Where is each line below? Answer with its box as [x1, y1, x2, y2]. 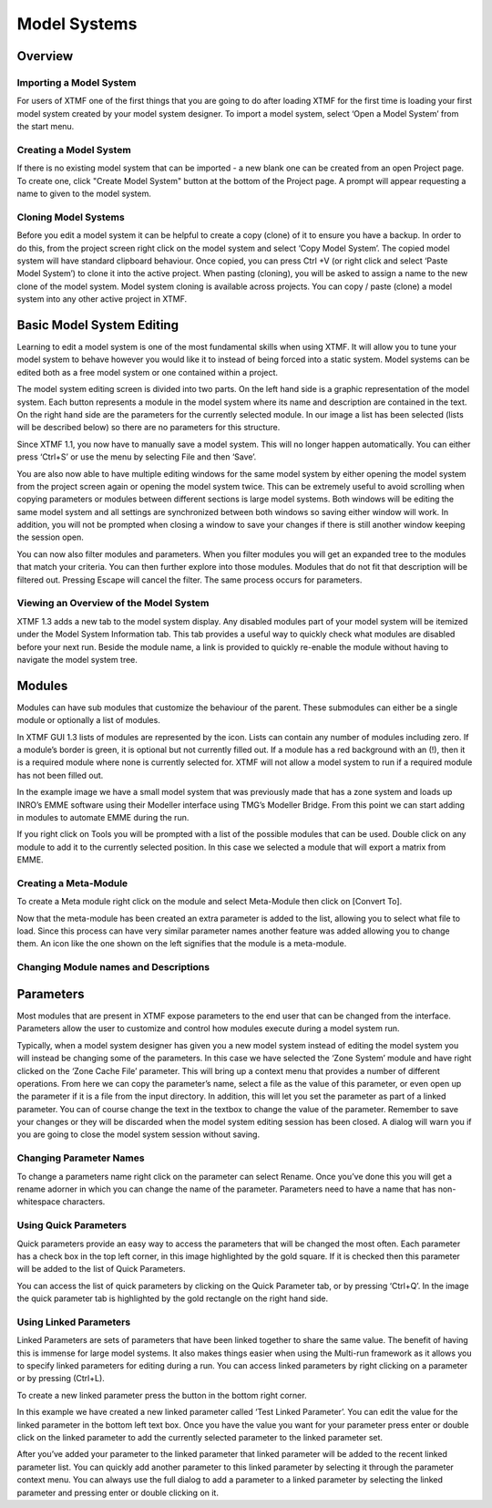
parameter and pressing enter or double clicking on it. [16, 1487, 219, 1498]
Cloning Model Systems [16, 211, 125, 223]
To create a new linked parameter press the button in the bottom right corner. [16, 1389, 307, 1400]
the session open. [16, 532, 84, 542]
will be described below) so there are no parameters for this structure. [16, 422, 281, 433]
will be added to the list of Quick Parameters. [16, 1264, 186, 1275]
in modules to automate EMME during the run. [16, 812, 190, 822]
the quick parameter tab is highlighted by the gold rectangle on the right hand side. [16, 1293, 328, 1304]
